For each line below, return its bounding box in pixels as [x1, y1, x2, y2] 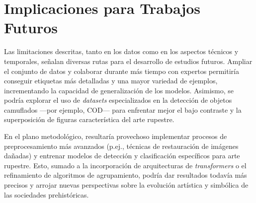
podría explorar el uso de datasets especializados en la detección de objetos [4, 95, 232, 105]
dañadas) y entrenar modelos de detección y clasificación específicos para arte [4, 150, 240, 161]
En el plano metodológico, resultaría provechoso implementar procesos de [4, 131, 227, 141]
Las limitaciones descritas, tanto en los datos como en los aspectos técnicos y [4, 46, 239, 57]
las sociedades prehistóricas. [4, 189, 89, 200]
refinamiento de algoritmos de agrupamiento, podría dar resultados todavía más [4, 170, 247, 180]
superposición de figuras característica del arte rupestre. [4, 114, 174, 125]
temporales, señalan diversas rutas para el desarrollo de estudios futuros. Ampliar [4, 56, 253, 66]
